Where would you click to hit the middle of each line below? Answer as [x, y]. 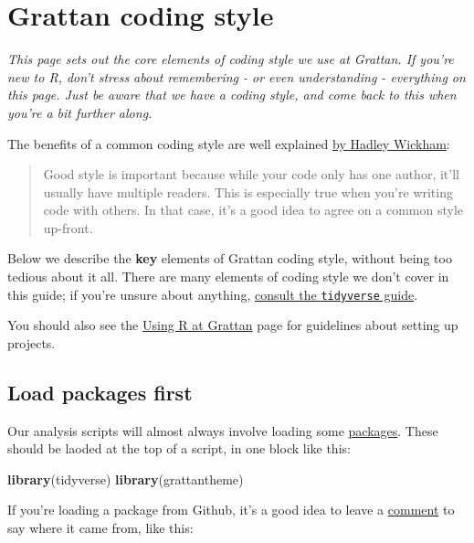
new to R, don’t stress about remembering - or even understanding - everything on [237, 76]
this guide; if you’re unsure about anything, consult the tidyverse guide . [213, 294]
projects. [32, 342]
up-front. [68, 227]
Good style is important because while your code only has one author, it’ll [251, 174]
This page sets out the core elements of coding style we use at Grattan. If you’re [231, 59]
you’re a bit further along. [80, 112]
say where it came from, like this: [100, 528]
